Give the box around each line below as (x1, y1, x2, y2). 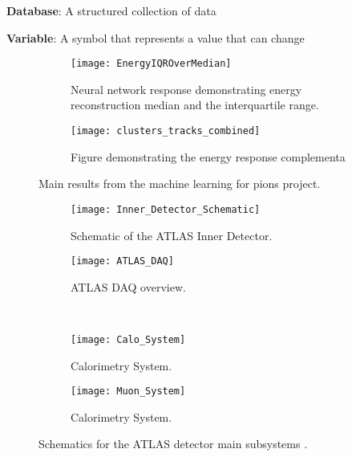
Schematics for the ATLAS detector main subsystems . (38, 435, 308, 452)
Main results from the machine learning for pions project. (38, 175, 321, 192)
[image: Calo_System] (71, 333, 186, 345)
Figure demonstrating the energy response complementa (71, 148, 346, 165)
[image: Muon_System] (71, 386, 186, 398)
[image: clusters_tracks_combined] (71, 125, 261, 137)
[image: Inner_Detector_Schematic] (71, 203, 261, 215)
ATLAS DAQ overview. (71, 278, 186, 295)
